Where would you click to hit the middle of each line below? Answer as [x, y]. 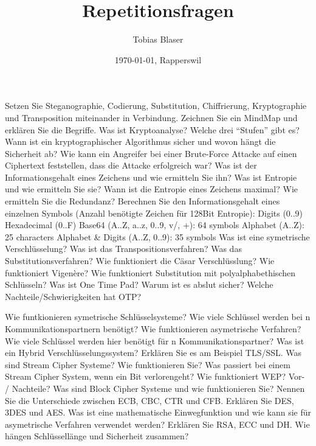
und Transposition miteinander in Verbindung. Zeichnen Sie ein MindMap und [151, 117]
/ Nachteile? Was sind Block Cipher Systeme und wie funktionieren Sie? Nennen [155, 388]
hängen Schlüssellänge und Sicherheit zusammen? [97, 436]
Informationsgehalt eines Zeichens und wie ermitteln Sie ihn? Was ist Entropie [151, 177]
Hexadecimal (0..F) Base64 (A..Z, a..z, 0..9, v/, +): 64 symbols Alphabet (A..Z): [155, 225]
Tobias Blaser [158, 39]
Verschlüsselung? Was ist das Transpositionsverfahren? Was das [123, 249]
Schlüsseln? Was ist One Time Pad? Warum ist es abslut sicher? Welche [139, 284]
